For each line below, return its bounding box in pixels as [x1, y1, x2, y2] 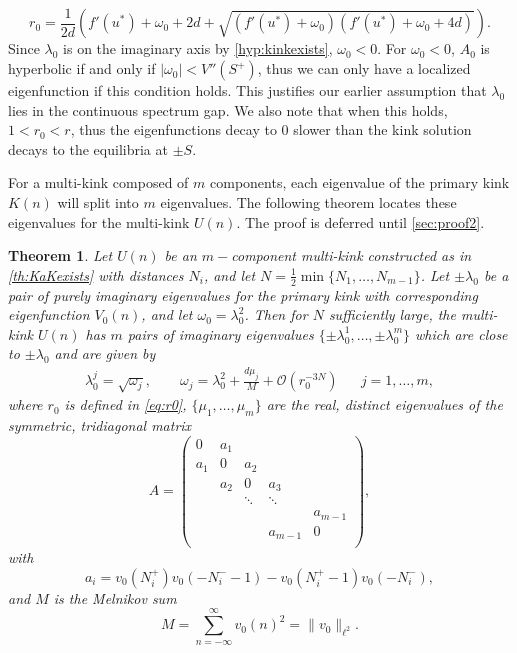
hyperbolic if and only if [8, 58, 156, 79]
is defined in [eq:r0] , [64, 394, 187, 415]
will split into [57, 192, 139, 213]
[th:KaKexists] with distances [8, 264, 184, 285]
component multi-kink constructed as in [231, 245, 472, 266]
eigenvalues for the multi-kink [8, 211, 190, 232]
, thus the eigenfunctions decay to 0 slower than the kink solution [70, 119, 472, 140]
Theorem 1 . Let [8, 245, 113, 266]
